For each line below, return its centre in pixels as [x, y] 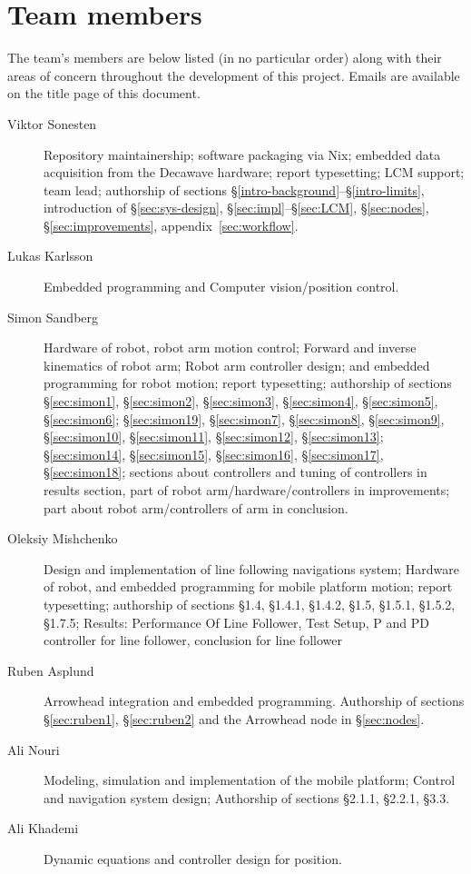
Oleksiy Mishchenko [63, 538]
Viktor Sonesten [52, 123]
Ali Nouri [34, 749]
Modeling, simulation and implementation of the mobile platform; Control [250, 780]
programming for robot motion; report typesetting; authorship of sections [248, 383]
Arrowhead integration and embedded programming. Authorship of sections [254, 701]
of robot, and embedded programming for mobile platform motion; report [248, 586]
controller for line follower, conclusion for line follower [193, 640]
